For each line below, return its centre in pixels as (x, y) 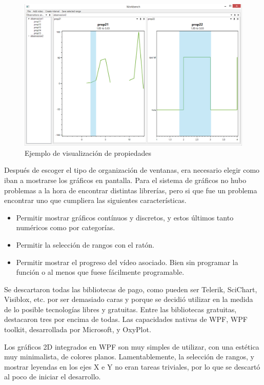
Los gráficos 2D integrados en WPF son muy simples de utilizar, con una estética (132, 346)
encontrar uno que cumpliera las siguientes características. (95, 200)
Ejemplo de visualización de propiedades (88, 153)
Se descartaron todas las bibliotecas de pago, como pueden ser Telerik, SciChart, (131, 289)
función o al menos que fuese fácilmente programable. (100, 272)
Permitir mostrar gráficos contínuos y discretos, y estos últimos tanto (125, 217)
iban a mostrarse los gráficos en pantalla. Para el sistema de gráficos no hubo (125, 180)
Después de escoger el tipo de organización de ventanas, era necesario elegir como (132, 170)
